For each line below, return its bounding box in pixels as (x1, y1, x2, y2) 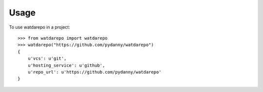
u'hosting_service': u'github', (27, 62, 105, 68)
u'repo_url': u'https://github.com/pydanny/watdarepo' (27, 69, 162, 75)
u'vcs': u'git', (27, 56, 67, 61)
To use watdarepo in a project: (9, 24, 70, 30)
